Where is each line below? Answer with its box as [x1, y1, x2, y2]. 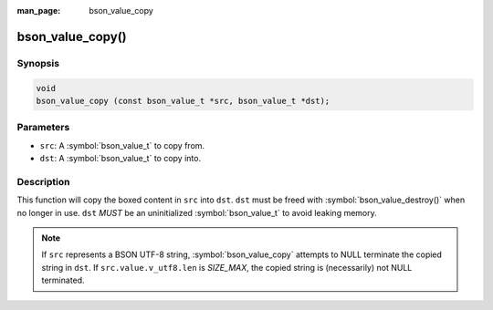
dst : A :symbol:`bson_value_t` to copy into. [39, 153, 201, 164]
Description [16, 175, 70, 188]
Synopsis [16, 57, 59, 69]
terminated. [41, 274, 86, 286]
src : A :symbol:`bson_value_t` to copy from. [39, 139, 205, 150]
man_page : [16, 5, 61, 15]
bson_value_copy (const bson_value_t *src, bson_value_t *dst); [36, 96, 330, 106]
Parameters [16, 121, 70, 134]
